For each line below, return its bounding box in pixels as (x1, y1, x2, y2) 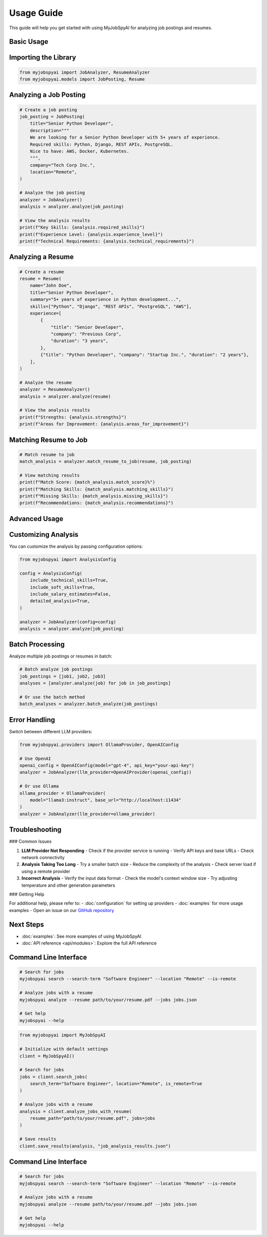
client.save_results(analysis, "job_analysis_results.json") (19, 1143, 171, 1149)
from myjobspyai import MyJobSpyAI (19, 1032, 106, 1038)
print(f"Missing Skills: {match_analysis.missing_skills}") (19, 493, 169, 499)
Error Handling (9, 715, 55, 724)
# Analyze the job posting (19, 190, 85, 195)
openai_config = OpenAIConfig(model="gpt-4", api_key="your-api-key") (19, 762, 195, 768)
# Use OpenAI (19, 756, 51, 761)
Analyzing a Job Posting (9, 91, 86, 99)
